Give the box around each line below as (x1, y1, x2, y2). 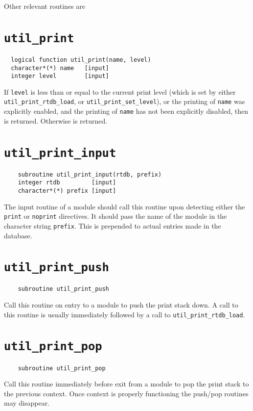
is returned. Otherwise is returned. (4, 115, 108, 126)
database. (4, 230, 32, 240)
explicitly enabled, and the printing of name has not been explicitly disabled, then (4, 106, 249, 116)
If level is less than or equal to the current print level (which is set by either (4, 86, 236, 97)
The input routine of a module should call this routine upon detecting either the (4, 201, 245, 211)
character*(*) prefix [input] (18, 187, 116, 194)
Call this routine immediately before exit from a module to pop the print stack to (4, 379, 249, 389)
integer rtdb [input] (18, 179, 116, 186)
